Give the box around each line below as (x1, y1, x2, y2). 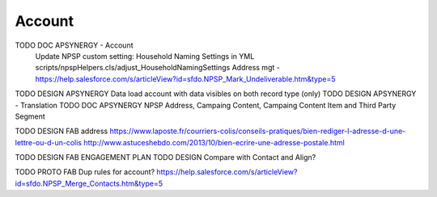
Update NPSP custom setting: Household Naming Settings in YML (35, 51, 255, 61)
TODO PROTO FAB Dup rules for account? (15, 167, 155, 177)
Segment (15, 111, 46, 121)
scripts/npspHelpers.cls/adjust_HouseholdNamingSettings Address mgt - (35, 63, 281, 73)
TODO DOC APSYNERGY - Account (15, 40, 134, 50)
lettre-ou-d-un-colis (15, 137, 83, 147)
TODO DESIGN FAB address (15, 126, 108, 136)
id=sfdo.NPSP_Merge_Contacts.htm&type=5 (15, 178, 163, 188)
